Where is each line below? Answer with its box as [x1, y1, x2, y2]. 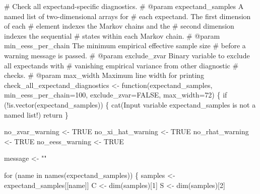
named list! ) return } [4, 109, 69, 120]
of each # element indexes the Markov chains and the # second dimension [4, 21, 234, 31]
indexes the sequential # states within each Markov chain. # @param [4, 30, 220, 41]
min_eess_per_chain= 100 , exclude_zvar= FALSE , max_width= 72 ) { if [4, 89, 227, 100]
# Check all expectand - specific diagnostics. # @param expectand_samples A [4, 1, 244, 11]
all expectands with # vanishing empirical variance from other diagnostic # [4, 60, 239, 70]
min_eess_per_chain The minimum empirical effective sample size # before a [4, 40, 246, 51]
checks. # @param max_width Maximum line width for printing [4, 70, 204, 80]
